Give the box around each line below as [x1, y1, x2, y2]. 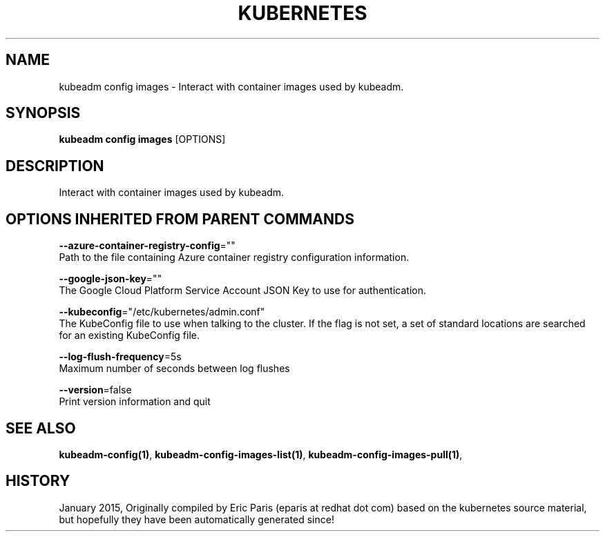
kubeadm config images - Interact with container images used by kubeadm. [59, 80, 404, 92]
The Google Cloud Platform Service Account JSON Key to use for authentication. [59, 284, 427, 297]
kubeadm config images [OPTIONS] [59, 133, 226, 146]
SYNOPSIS [6, 104, 81, 122]
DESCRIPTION [6, 157, 104, 175]
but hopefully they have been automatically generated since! [59, 513, 334, 525]
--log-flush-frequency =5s [59, 351, 182, 363]
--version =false [59, 384, 132, 396]
